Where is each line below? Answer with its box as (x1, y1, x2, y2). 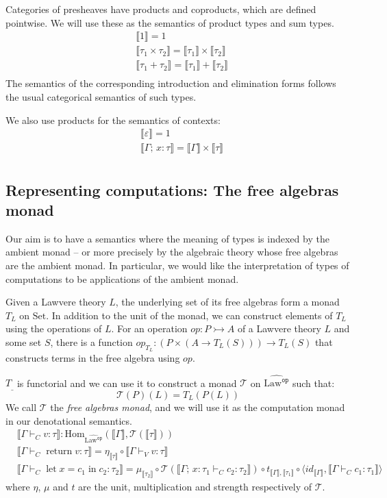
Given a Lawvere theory (5, 295, 106, 309)
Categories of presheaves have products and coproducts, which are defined (5, 2, 316, 16)
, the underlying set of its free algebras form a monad (115, 295, 340, 309)
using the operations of (5, 321, 102, 336)
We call (5, 399, 37, 414)
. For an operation (111, 321, 188, 336)
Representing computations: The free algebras (5, 179, 339, 200)
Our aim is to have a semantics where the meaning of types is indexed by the (5, 231, 329, 245)
